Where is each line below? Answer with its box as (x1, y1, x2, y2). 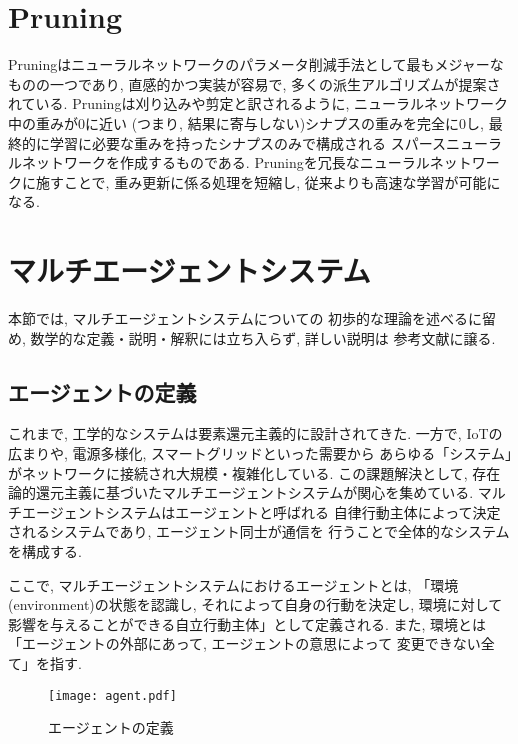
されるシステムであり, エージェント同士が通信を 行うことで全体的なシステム (8, 521, 510, 542)
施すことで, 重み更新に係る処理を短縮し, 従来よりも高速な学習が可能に (35, 171, 501, 192)
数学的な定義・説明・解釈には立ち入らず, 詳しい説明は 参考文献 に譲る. (30, 327, 496, 348)
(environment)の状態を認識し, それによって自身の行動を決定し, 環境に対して (8, 594, 503, 615)
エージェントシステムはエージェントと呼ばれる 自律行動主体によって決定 (21, 501, 501, 522)
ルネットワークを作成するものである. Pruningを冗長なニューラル (8, 152, 430, 173)
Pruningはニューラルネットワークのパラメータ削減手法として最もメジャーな (8, 54, 504, 75)
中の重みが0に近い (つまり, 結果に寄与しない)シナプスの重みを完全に (8, 112, 460, 133)
